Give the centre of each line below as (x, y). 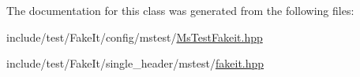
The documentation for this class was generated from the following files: (180, 10)
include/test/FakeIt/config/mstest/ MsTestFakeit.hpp (135, 37)
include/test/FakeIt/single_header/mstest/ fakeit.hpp (135, 63)
